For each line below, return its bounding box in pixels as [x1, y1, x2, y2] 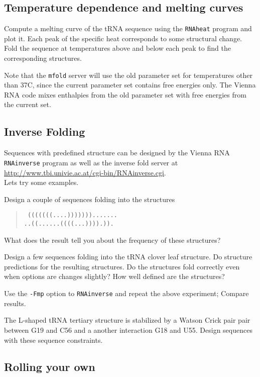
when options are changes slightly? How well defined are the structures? [4, 271, 225, 281]
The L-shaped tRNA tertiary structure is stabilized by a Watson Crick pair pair [4, 315, 250, 325]
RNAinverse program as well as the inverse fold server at [4, 157, 178, 167]
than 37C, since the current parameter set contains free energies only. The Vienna [4, 79, 256, 90]
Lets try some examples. [4, 177, 79, 187]
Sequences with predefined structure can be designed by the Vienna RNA [4, 147, 230, 158]
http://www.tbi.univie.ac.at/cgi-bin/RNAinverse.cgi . [4, 167, 166, 177]
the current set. [4, 99, 51, 110]
